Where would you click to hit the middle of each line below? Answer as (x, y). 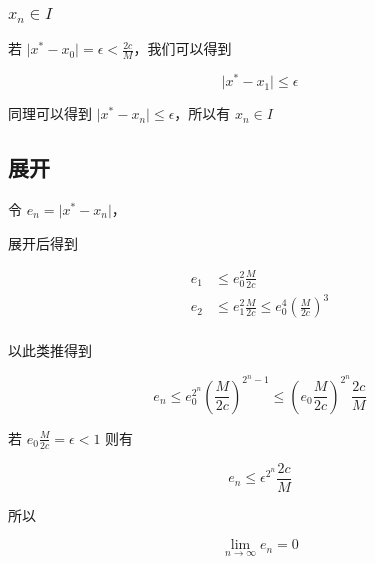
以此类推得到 (50, 350)
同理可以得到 (50, 113)
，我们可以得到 (182, 48)
